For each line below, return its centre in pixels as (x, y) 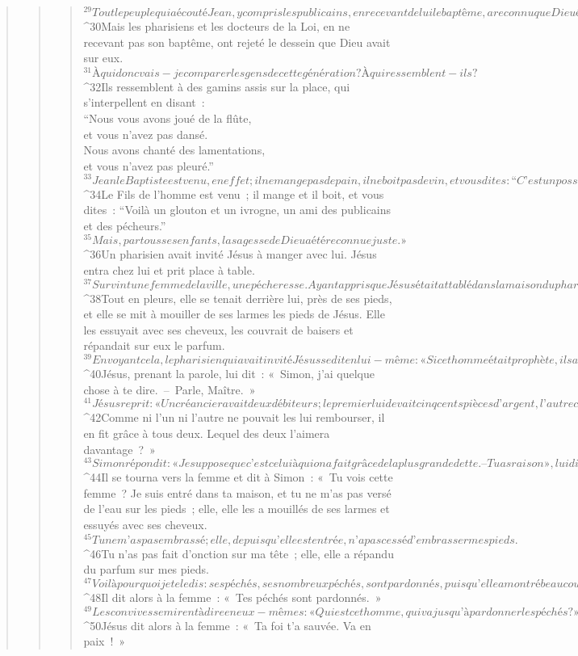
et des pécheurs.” (125, 225)
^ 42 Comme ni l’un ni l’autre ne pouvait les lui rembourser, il (234, 417)
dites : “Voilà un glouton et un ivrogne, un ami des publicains (237, 210)
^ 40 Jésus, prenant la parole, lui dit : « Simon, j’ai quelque (229, 374)
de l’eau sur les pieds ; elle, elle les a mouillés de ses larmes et (237, 509)
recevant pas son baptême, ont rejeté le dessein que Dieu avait (237, 42)
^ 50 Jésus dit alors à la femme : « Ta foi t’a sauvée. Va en (227, 625)
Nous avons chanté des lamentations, (174, 150)
